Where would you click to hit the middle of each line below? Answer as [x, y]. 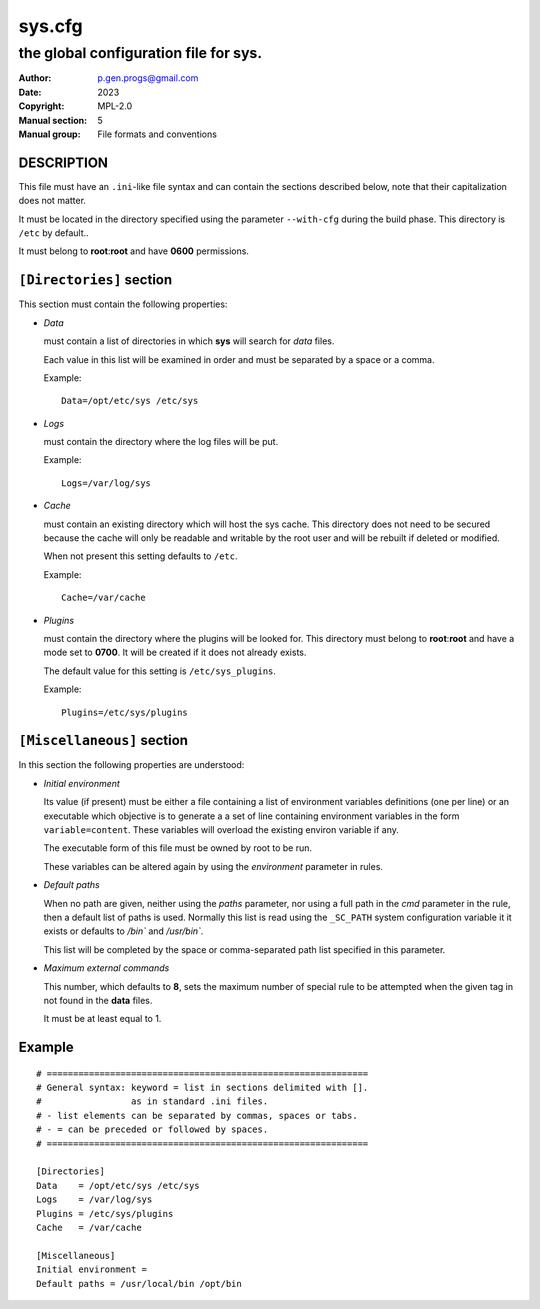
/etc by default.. [53, 233]
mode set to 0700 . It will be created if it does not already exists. [175, 652]
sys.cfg [51, 26]
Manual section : [53, 120]
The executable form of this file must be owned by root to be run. [178, 848]
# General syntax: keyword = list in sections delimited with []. [202, 1088]
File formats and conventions [157, 134]
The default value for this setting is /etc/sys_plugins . [160, 671]
